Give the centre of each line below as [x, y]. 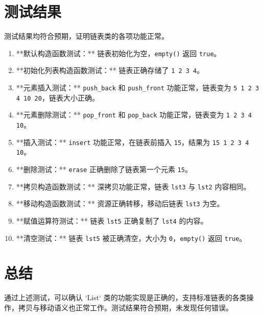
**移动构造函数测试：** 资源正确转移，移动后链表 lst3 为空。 [120, 203]
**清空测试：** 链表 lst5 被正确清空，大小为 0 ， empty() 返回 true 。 [131, 238]
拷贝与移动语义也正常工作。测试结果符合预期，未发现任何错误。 [125, 307]
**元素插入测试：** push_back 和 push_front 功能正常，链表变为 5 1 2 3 [138, 88]
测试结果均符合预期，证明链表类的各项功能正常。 [86, 36]
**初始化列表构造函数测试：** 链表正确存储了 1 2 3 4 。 [110, 70]
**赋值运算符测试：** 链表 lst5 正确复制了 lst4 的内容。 [112, 220]
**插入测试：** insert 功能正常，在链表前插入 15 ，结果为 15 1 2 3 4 [133, 142]
